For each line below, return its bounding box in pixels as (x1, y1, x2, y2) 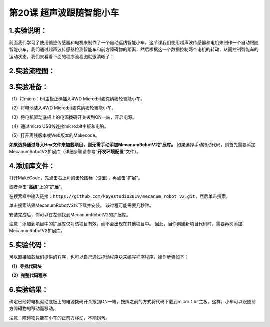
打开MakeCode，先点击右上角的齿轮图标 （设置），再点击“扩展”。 (9, 175, 143, 181)
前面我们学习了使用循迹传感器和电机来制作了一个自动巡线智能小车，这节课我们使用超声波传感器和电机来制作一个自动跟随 (9, 40, 259, 46)
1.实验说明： (9, 26, 47, 35)
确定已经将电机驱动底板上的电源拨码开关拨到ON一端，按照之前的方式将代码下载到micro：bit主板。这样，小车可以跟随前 (9, 298, 256, 304)
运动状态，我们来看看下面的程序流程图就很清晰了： (9, 53, 114, 59)
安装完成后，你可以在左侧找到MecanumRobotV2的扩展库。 (9, 211, 131, 217)
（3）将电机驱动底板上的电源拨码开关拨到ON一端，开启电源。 (9, 114, 137, 120)
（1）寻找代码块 (9, 263, 42, 269)
